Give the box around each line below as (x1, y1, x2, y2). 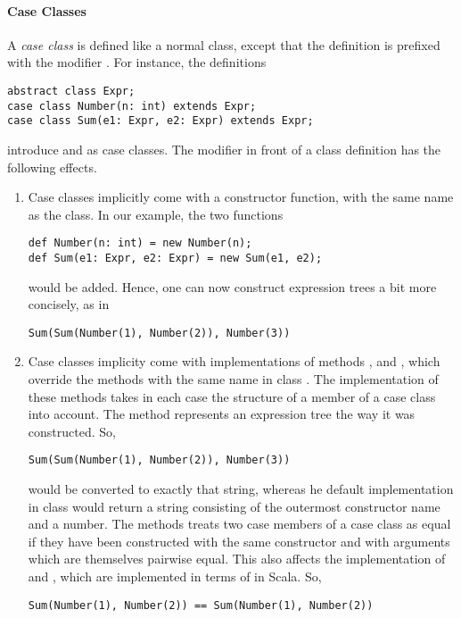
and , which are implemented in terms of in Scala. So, (28, 567, 322, 586)
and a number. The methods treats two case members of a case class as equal (28, 514, 451, 533)
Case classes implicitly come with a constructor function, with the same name (28, 188, 454, 206)
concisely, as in (28, 295, 110, 313)
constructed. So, (28, 422, 116, 440)
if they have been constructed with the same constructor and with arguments (28, 531, 450, 550)
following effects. (7, 157, 97, 176)
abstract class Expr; (7, 84, 136, 97)
